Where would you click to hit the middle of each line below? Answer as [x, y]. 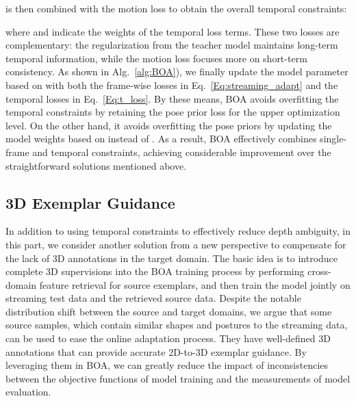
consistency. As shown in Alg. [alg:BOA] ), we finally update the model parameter [177, 72]
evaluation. [28, 392]
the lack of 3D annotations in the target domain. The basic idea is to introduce [172, 258]
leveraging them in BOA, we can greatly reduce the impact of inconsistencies [167, 365]
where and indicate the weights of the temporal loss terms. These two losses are [173, 31]
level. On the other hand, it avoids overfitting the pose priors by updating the [169, 125]
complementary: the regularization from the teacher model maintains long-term [172, 45]
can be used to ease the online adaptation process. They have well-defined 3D [168, 338]
